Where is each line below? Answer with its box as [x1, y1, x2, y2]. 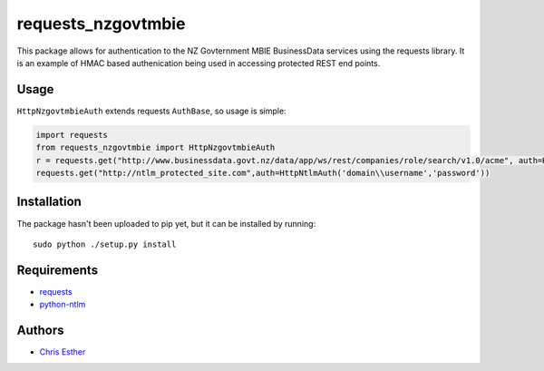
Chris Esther [39, 347, 86, 357]
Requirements [16, 262, 99, 278]
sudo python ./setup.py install [33, 239, 177, 249]
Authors [16, 323, 64, 337]
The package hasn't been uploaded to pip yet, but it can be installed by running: [16, 218, 316, 229]
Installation [16, 194, 82, 210]
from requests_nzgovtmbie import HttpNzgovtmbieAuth [35, 142, 276, 153]
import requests [35, 130, 109, 140]
